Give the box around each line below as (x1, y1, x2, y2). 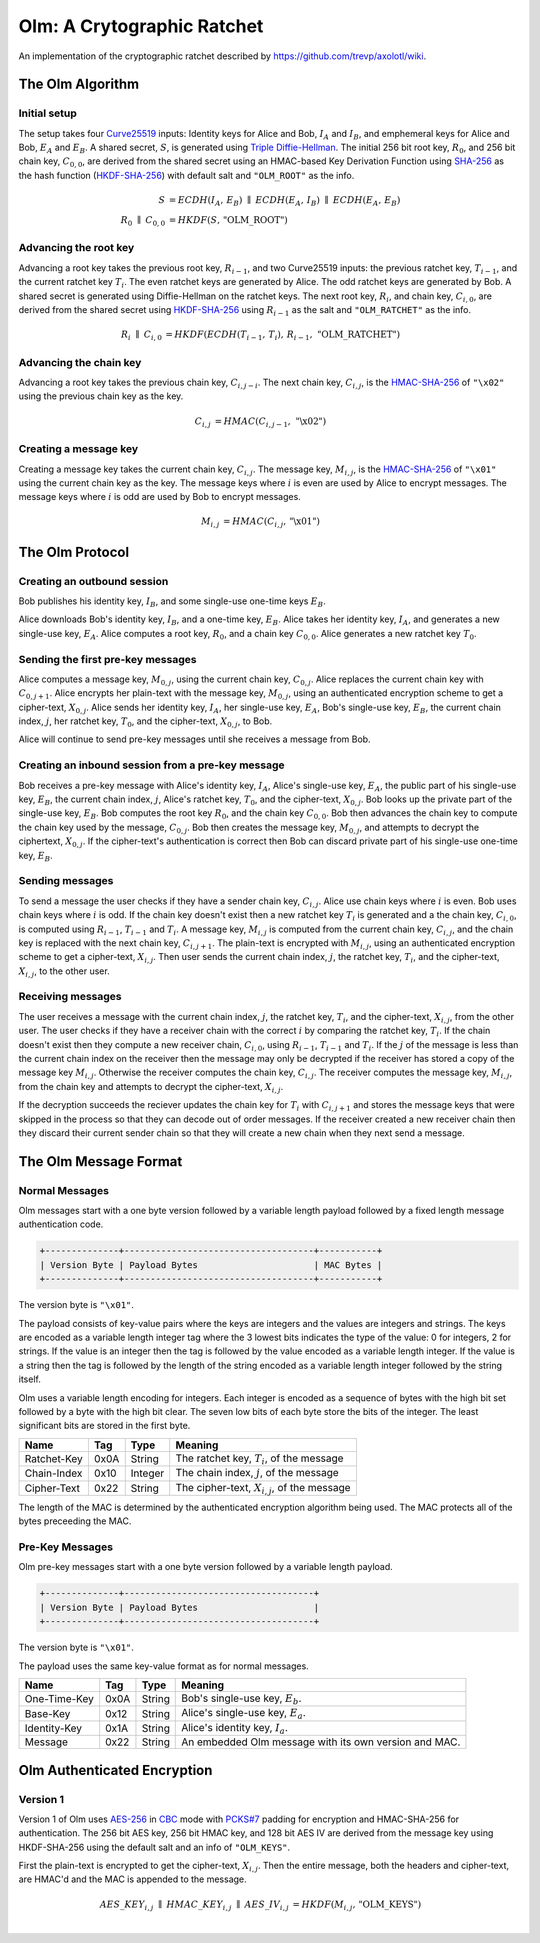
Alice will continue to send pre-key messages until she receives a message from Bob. (18, 733, 371, 745)
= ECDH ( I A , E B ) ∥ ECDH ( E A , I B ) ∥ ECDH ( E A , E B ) (168, 195, 401, 208)
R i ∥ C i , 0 (120, 329, 162, 342)
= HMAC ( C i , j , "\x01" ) (223, 516, 320, 530)
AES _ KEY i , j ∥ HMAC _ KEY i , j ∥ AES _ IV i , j (99, 1898, 290, 1912)
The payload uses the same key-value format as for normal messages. (18, 1660, 309, 1672)
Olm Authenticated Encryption (18, 1761, 213, 1779)
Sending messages (18, 874, 114, 888)
